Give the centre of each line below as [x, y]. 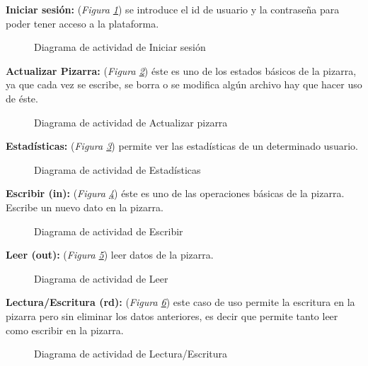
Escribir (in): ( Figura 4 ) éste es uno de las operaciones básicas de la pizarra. [175, 193]
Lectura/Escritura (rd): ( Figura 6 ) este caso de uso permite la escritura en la [180, 302]
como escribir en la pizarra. [65, 330]
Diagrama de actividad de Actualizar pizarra [131, 122]
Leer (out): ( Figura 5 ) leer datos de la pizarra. [110, 255]
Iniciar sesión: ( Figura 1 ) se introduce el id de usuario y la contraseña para [173, 9]
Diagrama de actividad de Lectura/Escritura [131, 354]
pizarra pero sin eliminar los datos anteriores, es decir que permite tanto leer [172, 315]
